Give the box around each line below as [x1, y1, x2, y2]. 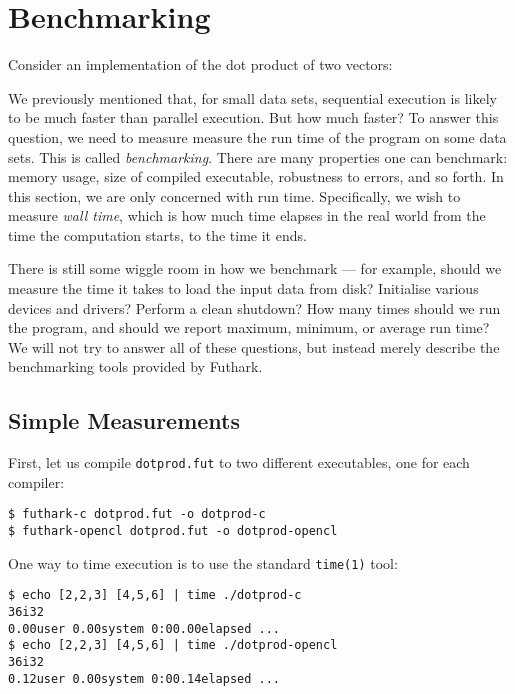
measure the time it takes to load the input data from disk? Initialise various [8, 278, 479, 299]
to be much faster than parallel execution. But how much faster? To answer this [8, 107, 499, 128]
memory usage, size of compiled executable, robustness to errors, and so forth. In [8, 166, 504, 187]
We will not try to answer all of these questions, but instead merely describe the [8, 336, 500, 357]
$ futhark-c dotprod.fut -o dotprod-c [8, 507, 266, 522]
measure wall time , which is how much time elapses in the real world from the [8, 205, 486, 226]
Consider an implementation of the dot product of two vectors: [8, 54, 393, 75]
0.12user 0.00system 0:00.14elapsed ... [8, 671, 281, 686]
